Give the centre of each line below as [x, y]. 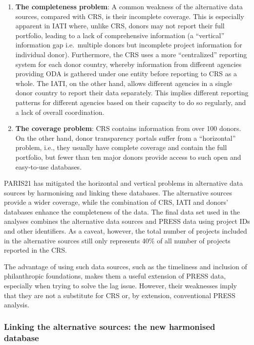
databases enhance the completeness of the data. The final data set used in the [122, 211]
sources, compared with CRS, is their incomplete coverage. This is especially [130, 16]
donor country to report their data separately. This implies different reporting [132, 93]
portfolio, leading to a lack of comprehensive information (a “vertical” [120, 35]
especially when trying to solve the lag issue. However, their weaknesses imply [120, 286]
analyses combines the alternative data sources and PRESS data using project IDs [127, 221]
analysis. [17, 305]
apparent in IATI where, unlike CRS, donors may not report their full [120, 26]
